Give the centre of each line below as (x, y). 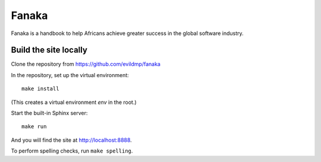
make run (34, 127)
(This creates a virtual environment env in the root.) (74, 102)
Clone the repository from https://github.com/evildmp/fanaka (86, 64)
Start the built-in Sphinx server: (49, 113)
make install (40, 89)
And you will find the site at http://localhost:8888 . (71, 140)
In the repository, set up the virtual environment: (70, 75)
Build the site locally (49, 50)
